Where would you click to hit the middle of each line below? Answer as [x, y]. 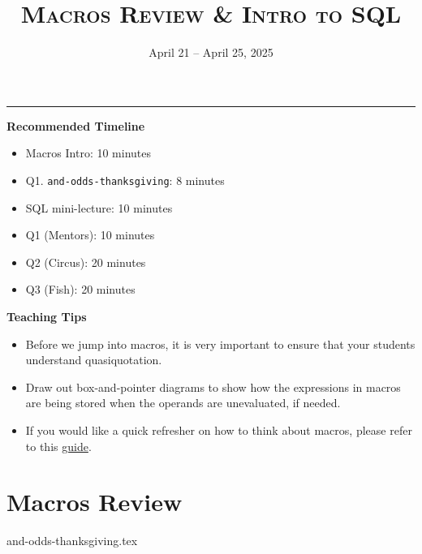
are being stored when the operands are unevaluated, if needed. [183, 403]
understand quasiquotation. [94, 360]
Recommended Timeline [76, 125]
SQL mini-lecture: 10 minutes [99, 207]
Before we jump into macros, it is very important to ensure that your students [220, 344]
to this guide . [58, 446]
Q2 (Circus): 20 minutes [86, 262]
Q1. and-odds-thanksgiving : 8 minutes [125, 180]
